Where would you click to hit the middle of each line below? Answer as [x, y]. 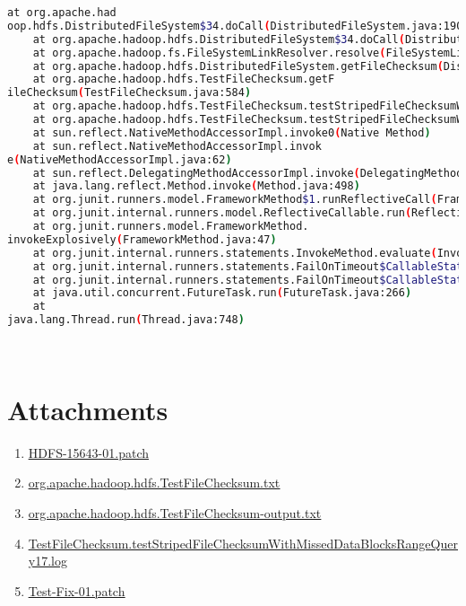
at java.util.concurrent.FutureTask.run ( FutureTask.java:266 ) [222, 293]
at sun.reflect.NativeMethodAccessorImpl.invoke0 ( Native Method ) [232, 132]
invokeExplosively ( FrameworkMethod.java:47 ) [142, 239]
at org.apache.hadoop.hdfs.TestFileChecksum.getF [184, 79]
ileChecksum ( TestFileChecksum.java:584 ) [129, 93]
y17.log [47, 561]
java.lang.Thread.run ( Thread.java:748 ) [126, 320]
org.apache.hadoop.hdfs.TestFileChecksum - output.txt [175, 512]
